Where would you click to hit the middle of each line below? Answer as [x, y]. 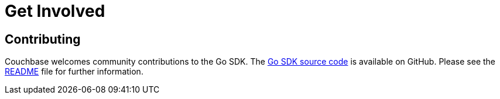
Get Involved [55, 11]
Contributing [43, 39]
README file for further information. [74, 72]
